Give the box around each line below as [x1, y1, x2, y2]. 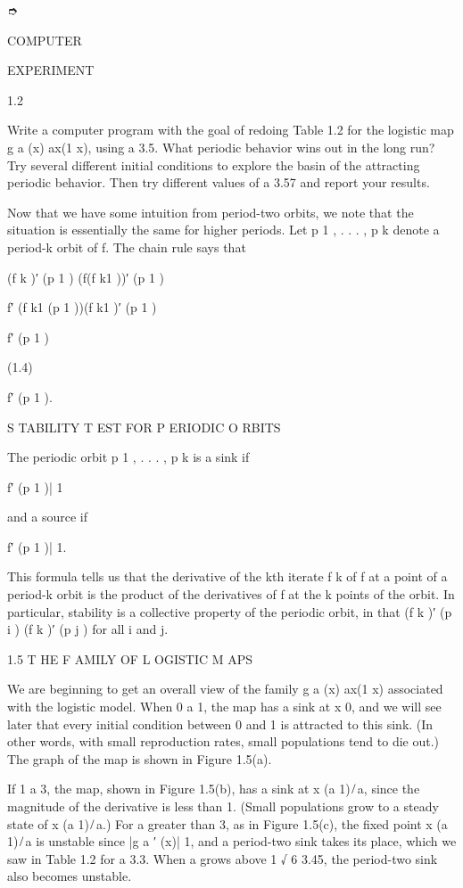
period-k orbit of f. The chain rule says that [7, 237, 246, 256]
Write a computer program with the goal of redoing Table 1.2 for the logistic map [7, 120, 454, 139]
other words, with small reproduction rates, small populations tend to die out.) [7, 732, 440, 751]
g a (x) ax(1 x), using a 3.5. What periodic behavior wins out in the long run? [7, 137, 435, 156]
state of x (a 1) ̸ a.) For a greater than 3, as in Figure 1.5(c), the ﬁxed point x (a [7, 814, 448, 833]
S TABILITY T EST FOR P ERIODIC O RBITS [7, 417, 281, 436]
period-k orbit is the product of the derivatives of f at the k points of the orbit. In [7, 585, 455, 604]
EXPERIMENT [7, 61, 95, 79]
